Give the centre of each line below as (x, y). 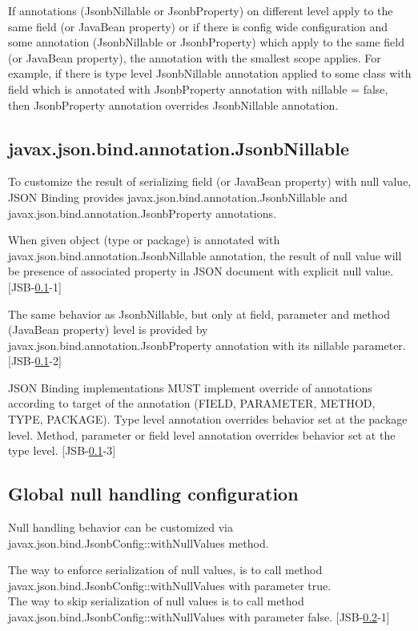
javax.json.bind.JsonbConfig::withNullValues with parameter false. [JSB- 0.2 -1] (199, 617)
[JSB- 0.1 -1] (35, 286)
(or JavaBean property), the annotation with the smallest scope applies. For (195, 57)
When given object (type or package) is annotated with (144, 240)
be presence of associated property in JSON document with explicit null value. (201, 271)
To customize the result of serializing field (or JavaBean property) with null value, (210, 181)
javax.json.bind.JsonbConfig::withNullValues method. (139, 543)
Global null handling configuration (153, 494)
